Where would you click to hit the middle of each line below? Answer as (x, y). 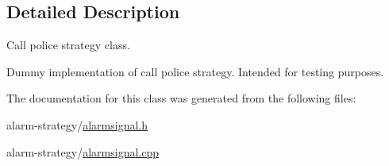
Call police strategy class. (68, 45)
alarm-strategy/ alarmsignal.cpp (83, 151)
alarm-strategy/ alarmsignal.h (77, 124)
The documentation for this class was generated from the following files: (181, 98)
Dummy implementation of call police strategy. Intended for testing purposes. (195, 71)
